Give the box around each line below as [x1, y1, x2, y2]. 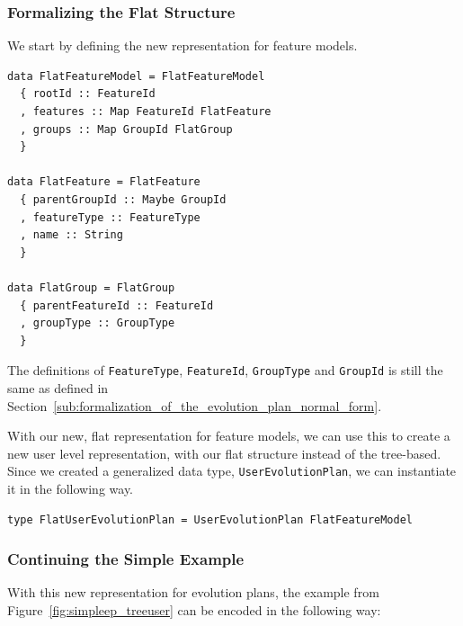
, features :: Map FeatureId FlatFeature [20, 105, 272, 118]
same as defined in [7, 378, 109, 397]
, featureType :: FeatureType [20, 210, 200, 224]
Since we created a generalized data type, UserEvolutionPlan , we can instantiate [7, 461, 457, 480]
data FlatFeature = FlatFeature [7, 175, 200, 189]
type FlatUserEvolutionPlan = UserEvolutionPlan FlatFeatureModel [7, 513, 414, 526]
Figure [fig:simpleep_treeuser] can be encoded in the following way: [7, 601, 381, 619]
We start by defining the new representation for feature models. [7, 36, 358, 55]
